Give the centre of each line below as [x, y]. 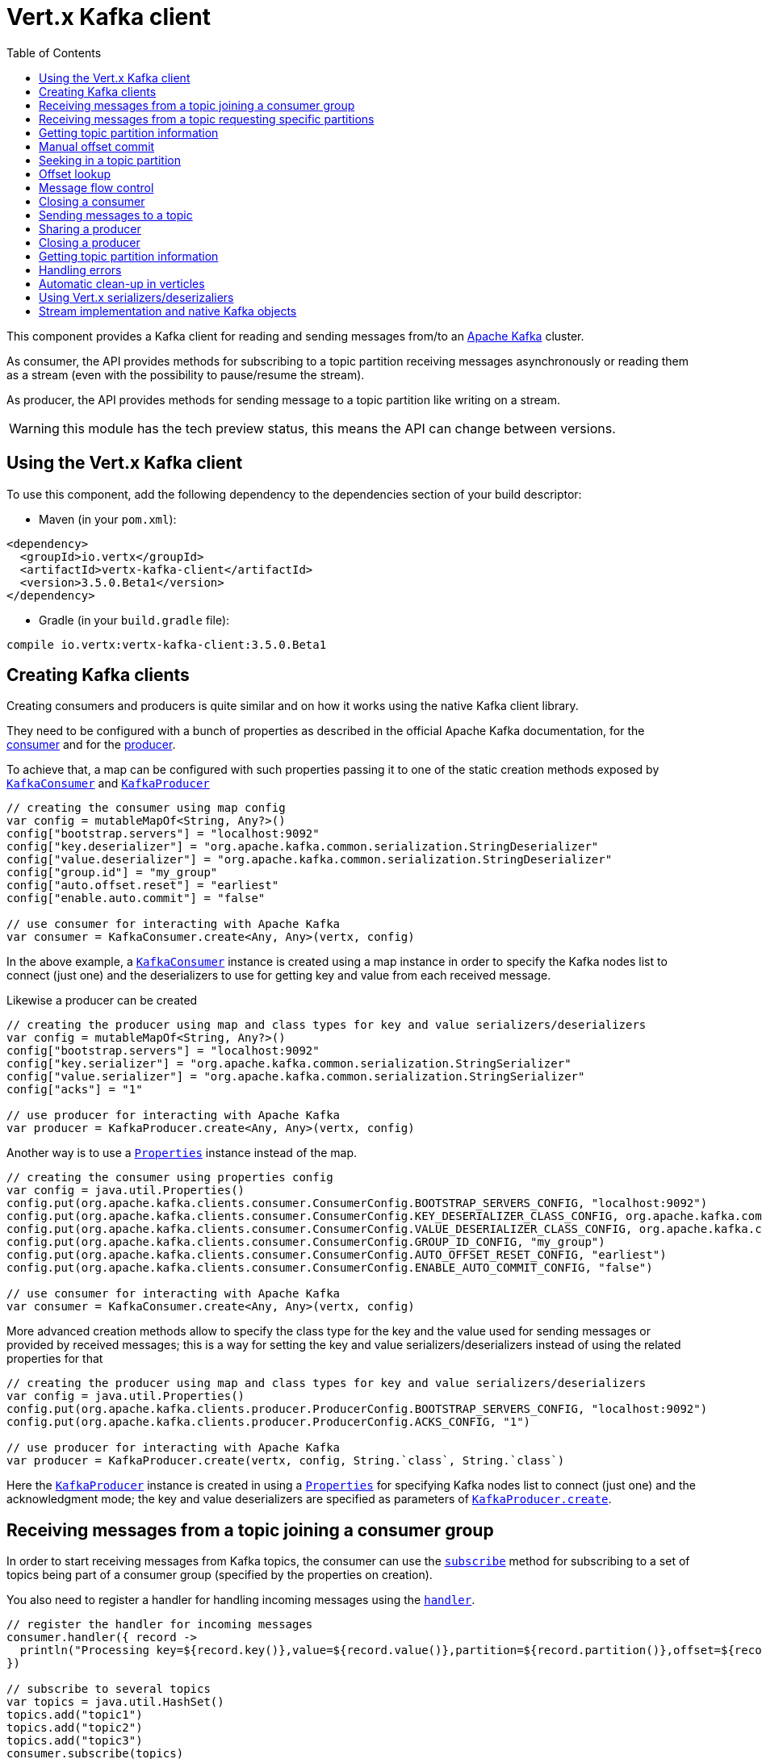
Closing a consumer [92, 201]
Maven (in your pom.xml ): [108, 519]
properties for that [55, 1359]
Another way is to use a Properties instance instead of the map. [182, 1153]
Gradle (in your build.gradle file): [134, 620]
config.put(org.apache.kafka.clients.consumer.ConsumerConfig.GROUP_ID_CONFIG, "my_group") [306, 1242]
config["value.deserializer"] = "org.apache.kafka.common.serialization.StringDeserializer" [310, 860]
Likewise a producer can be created [102, 1001]
